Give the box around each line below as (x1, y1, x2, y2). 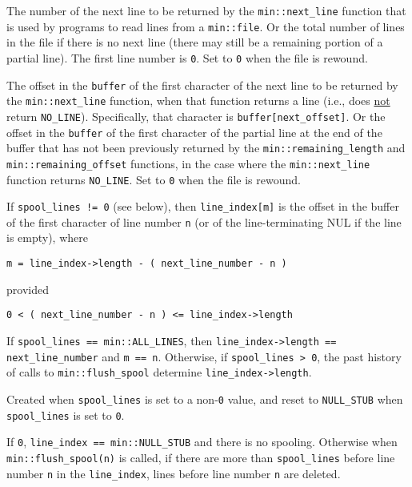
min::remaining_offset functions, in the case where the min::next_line (6, 155, 370, 171)
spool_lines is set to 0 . (6, 406, 125, 423)
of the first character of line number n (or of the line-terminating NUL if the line (6, 213, 402, 230)
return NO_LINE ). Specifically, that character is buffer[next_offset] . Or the (6, 107, 386, 124)
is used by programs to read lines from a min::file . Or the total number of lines (6, 18, 405, 34)
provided (6, 280, 49, 297)
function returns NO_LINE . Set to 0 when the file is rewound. (6, 171, 301, 187)
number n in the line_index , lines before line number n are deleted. (6, 465, 341, 481)
